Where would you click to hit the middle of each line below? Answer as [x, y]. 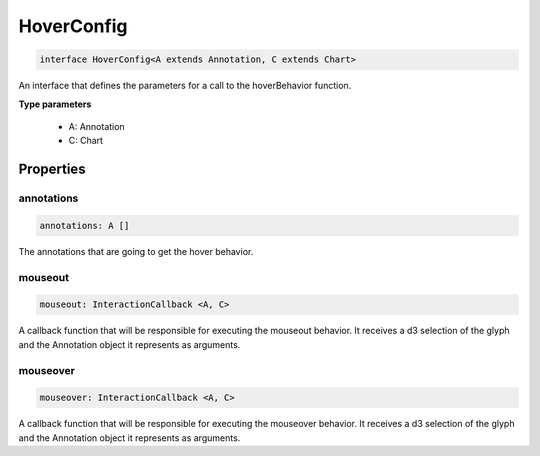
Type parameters [55, 104]
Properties [52, 169]
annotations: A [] [84, 225]
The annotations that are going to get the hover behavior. [136, 251]
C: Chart [86, 141]
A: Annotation [96, 126]
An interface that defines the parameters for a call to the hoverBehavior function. [185, 86]
